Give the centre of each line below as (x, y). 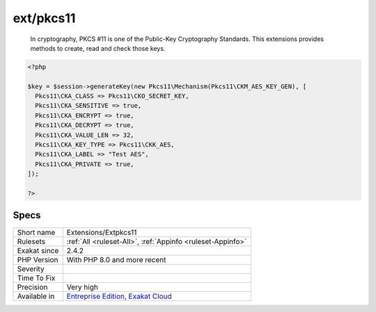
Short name (36, 232)
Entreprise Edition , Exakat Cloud (119, 296)
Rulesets (31, 241)
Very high (83, 287)
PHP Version (38, 259)
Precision (32, 287)
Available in (36, 296)
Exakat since (38, 250)
